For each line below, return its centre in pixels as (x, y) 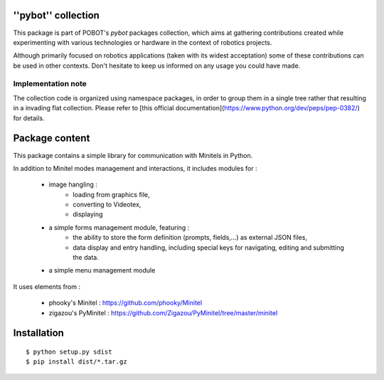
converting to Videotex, (107, 205)
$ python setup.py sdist (69, 352)
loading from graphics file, (111, 194)
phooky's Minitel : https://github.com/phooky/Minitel (126, 303)
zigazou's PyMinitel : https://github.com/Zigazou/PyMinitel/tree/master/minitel (163, 312)
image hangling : (73, 184)
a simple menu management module (102, 270)
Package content (52, 138)
